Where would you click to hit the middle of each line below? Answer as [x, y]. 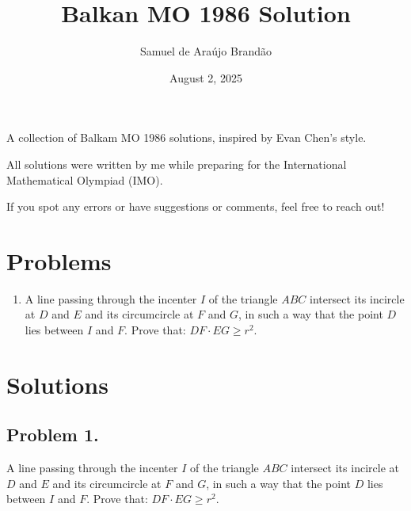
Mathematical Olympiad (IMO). [85, 179]
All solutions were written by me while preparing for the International [177, 164]
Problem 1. [53, 435]
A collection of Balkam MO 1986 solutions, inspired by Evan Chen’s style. [186, 137]
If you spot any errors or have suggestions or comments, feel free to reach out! [196, 206]
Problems [59, 260]
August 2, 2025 [206, 77]
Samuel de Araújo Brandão [206, 51]
